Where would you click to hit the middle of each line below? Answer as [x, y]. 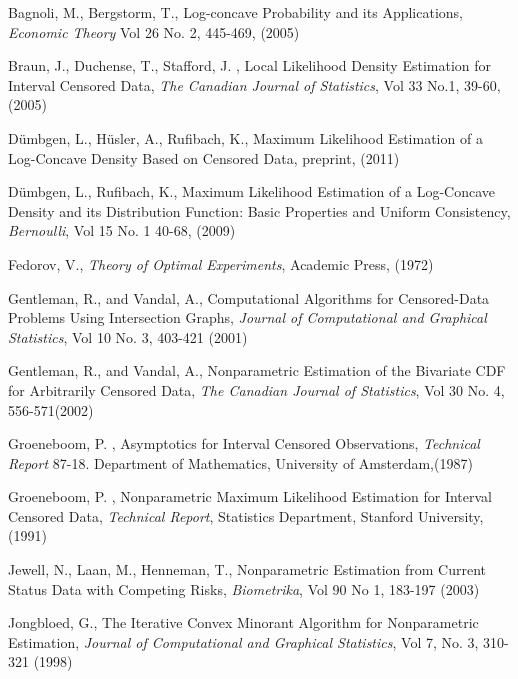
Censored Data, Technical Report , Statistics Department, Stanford [211, 515]
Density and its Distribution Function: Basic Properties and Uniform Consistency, [259, 210]
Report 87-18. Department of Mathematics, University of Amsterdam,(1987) [240, 462]
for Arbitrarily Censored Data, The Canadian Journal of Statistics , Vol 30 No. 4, [256, 389]
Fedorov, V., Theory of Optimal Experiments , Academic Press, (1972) [221, 263]
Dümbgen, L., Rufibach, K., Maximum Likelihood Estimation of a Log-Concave [251, 191]
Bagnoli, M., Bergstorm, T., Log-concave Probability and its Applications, [235, 12]
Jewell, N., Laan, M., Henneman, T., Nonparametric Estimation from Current [247, 569]
